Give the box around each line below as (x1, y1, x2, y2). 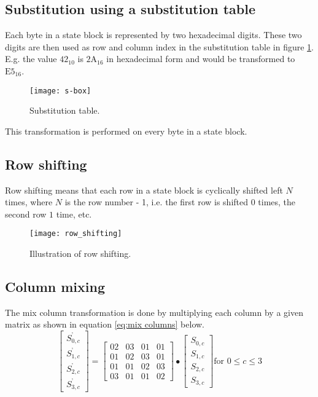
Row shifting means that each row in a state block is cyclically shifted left (5, 183, 283, 196)
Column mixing (5, 277, 105, 296)
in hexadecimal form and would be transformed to (106, 52, 295, 65)
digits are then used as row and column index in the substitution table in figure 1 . (5, 40, 314, 53)
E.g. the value (5, 52, 57, 65)
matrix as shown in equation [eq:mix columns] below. (5, 318, 205, 331)
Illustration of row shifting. (29, 247, 131, 260)
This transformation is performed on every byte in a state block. (5, 124, 247, 137)
